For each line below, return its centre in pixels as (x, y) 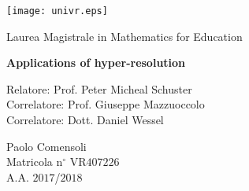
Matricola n (35, 162)
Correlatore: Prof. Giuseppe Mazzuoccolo (106, 104)
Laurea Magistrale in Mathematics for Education (124, 36)
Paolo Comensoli (46, 146)
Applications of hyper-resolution (96, 62)
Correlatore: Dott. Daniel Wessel (85, 120)
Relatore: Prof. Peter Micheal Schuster (99, 88)
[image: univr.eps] (57, 11)
